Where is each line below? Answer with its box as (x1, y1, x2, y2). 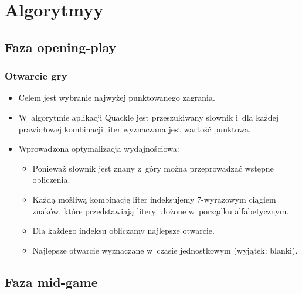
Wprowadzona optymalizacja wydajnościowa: (18, 142, 179, 155)
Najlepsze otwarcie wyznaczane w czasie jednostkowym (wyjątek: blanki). (32, 244, 298, 256)
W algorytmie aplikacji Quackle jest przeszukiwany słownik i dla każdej (18, 111, 279, 123)
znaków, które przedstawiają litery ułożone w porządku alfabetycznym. (32, 204, 289, 217)
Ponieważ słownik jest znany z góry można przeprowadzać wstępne (32, 162, 274, 174)
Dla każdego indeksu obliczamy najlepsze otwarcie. (32, 224, 215, 237)
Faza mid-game (5, 272, 98, 290)
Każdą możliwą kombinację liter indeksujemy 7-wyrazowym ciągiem (32, 193, 276, 205)
